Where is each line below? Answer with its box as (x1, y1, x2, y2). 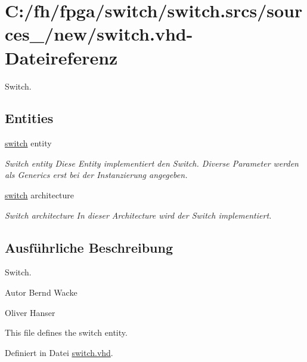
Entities (5, 109, 54, 127)
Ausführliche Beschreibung (5, 238, 173, 256)
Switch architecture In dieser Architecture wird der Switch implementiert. (5, 208, 272, 221)
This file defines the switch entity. (5, 326, 128, 339)
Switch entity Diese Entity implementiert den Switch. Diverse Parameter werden (5, 157, 299, 169)
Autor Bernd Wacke (5, 286, 77, 299)
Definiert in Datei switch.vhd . (5, 346, 113, 358)
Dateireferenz (5, 45, 118, 69)
